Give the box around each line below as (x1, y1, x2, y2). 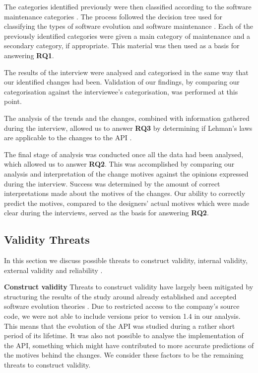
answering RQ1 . (4, 50, 54, 60)
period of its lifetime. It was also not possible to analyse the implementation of (4, 330, 244, 341)
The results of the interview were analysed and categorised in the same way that (4, 67, 249, 77)
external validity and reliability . (4, 265, 103, 275)
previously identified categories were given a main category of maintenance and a (4, 30, 251, 41)
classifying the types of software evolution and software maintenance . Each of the (4, 21, 253, 31)
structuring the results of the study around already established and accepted (4, 291, 237, 301)
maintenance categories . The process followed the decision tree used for (4, 11, 222, 21)
